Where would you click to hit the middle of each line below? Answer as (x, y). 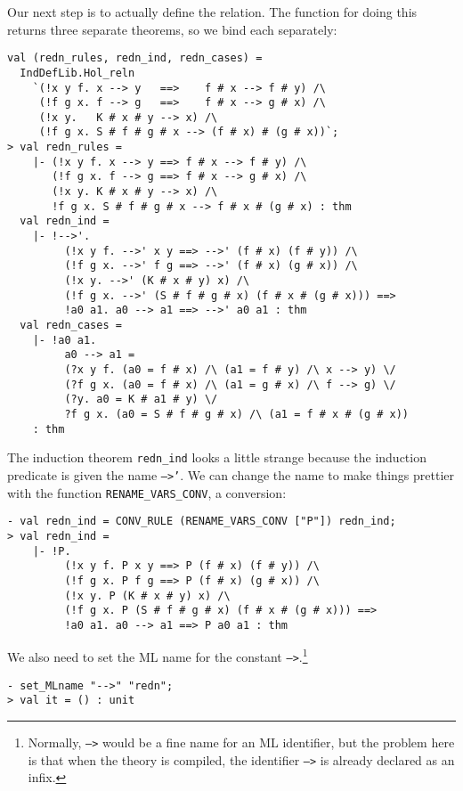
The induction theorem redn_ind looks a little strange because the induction (217, 457)
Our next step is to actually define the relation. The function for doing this (212, 12)
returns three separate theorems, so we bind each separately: (172, 29)
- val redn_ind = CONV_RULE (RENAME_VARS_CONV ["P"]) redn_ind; (202, 522)
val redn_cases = (71, 325)
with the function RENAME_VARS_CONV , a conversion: (147, 492)
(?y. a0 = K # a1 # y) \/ (141, 400)
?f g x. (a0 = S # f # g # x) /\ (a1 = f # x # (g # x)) (237, 414)
